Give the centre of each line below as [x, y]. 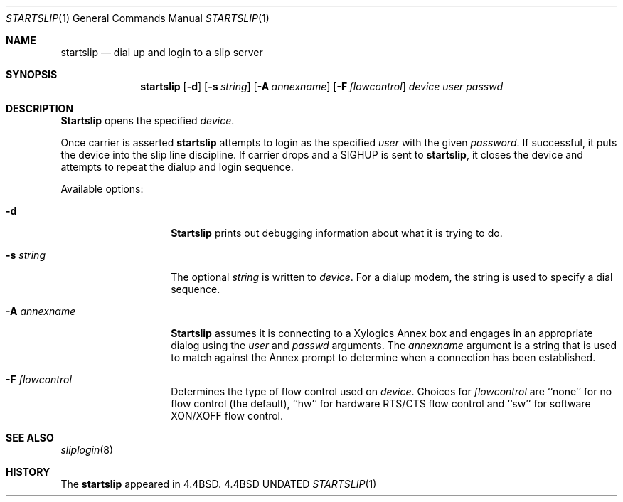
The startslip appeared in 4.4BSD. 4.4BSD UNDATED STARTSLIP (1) [219, 484]
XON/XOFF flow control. [227, 416]
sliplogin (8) [87, 450]
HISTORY [28, 472]
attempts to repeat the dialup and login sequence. [177, 167]
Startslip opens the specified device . [148, 121]
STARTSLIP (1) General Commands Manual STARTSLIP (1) [138, 18]
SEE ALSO [30, 438]
